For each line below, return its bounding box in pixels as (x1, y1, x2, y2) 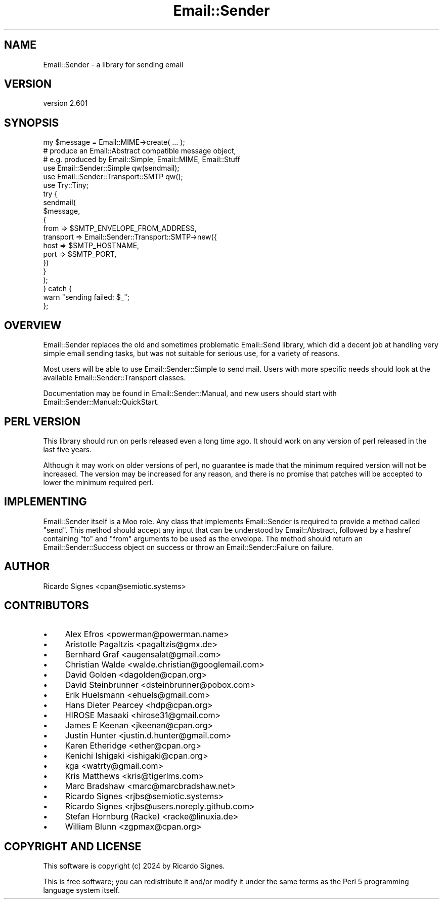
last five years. (43, 445, 92, 454)
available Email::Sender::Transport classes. (43, 373, 186, 382)
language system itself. (43, 886, 120, 895)
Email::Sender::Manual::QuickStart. (43, 398, 159, 407)
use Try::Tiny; (43, 181, 88, 190)
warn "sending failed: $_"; (43, 293, 129, 302)
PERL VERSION (4, 415, 81, 428)
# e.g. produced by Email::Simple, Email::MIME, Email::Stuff (43, 155, 240, 164)
